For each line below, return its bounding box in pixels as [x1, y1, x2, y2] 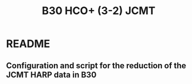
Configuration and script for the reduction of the [6, 61, 187, 70]
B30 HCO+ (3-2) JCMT [42, 4, 156, 18]
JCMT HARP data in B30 [6, 69, 97, 80]
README [6, 37, 50, 51]
